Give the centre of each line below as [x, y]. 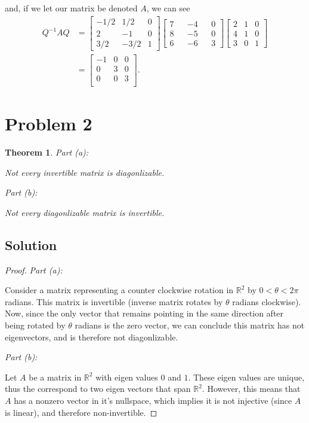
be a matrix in [55, 377]
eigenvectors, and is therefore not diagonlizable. [92, 337]
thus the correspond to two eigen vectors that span [98, 389]
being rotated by [35, 325]
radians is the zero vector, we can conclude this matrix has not [190, 325]
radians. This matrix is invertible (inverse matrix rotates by [114, 301]
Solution [31, 244]
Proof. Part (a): [34, 270]
